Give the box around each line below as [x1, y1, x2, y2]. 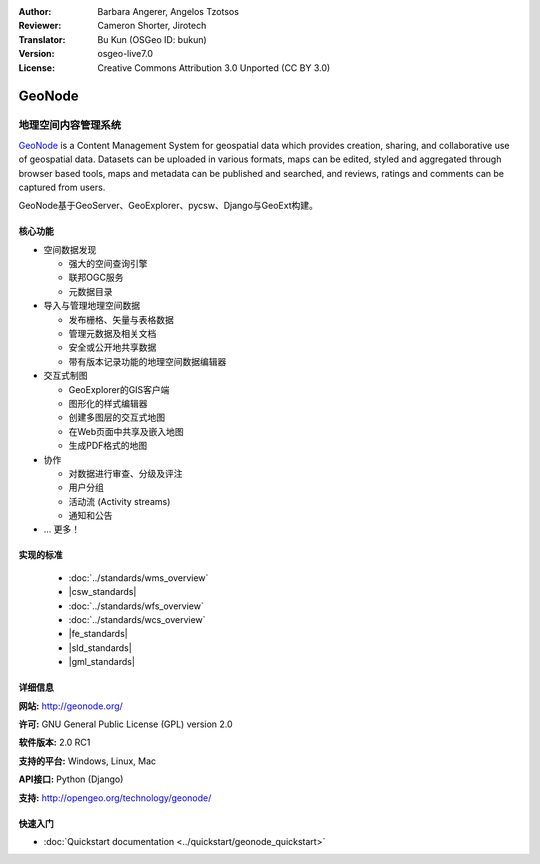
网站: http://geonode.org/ [18, 700, 124, 712]
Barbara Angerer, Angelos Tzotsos [97, 6, 240, 17]
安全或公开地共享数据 [68, 341, 157, 354]
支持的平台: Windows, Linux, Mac [18, 755, 157, 767]
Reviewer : [18, 20, 62, 32]
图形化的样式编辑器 [68, 397, 148, 409]
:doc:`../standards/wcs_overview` [68, 614, 206, 626]
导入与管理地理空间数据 [43, 300, 140, 312]
